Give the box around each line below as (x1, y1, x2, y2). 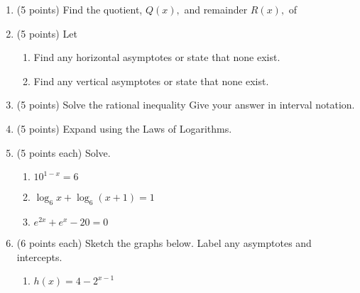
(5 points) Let (16, 26, 77, 40)
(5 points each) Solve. (16, 145, 111, 160)
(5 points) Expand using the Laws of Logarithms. (16, 121, 232, 136)
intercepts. (16, 249, 62, 264)
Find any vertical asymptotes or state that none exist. (33, 73, 269, 88)
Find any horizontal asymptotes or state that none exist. (33, 50, 280, 65)
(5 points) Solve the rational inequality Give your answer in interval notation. (16, 97, 355, 112)
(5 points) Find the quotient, (16, 2, 143, 16)
